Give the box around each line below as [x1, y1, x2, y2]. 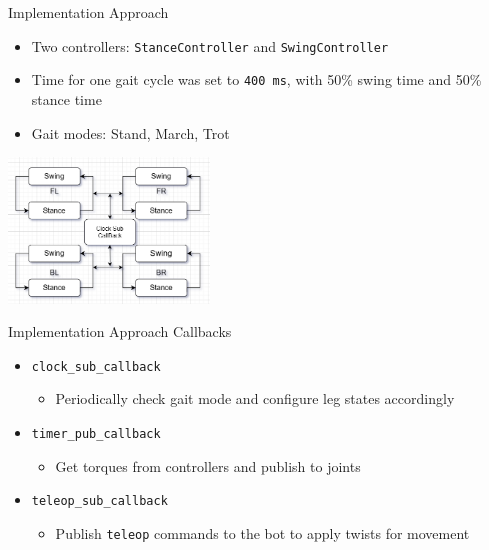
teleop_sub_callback [31, 494, 168, 509]
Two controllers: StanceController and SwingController [31, 35, 389, 56]
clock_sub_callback [31, 359, 161, 374]
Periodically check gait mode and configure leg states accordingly [55, 388, 455, 409]
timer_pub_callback [31, 426, 161, 441]
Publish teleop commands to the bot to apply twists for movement [55, 522, 470, 543]
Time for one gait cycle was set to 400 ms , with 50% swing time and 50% [31, 69, 482, 90]
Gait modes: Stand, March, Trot [31, 122, 230, 143]
